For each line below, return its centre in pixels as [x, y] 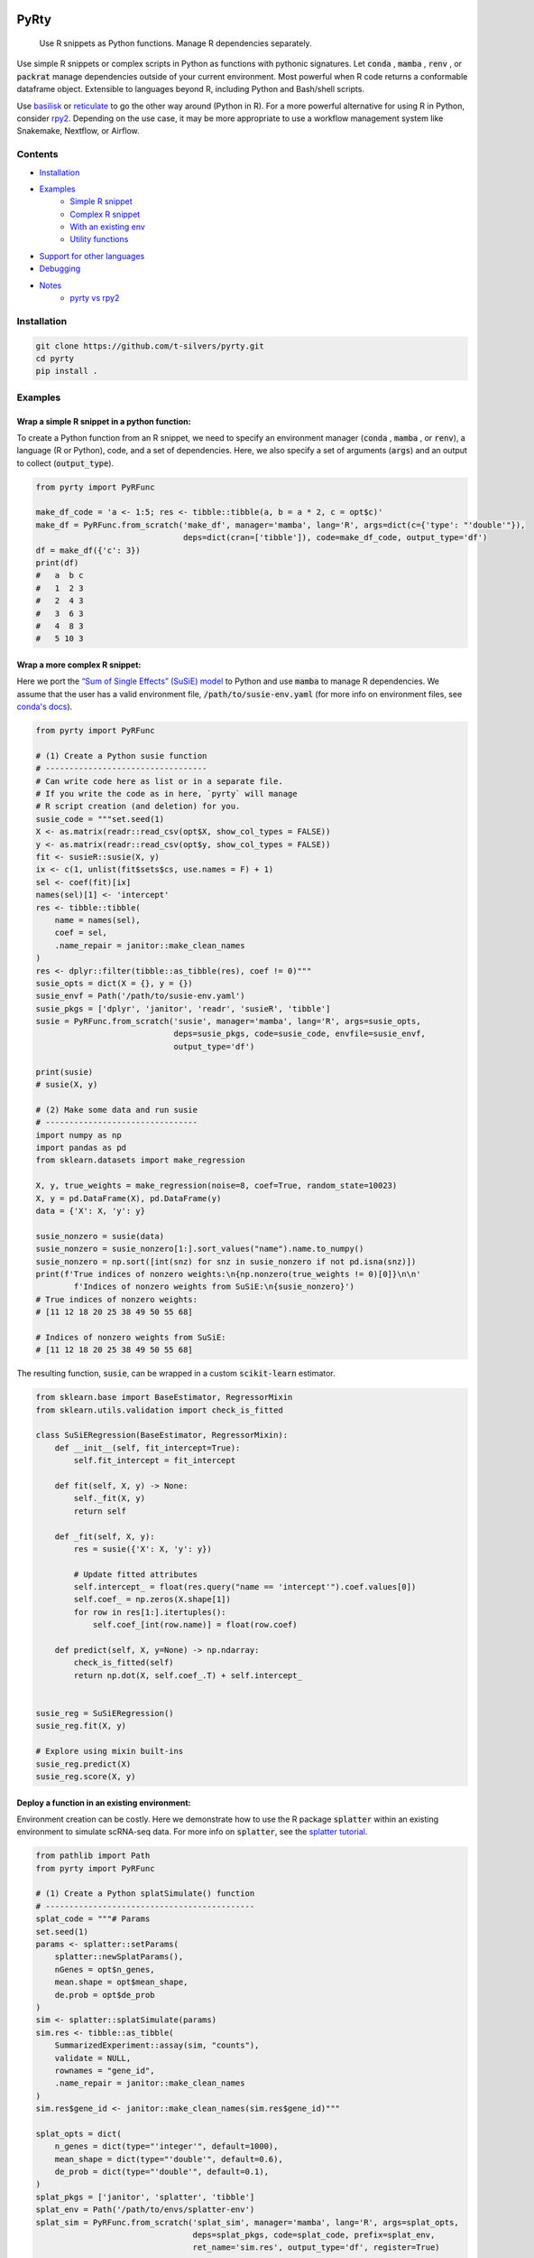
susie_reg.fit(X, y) [81, 1726]
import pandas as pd [81, 1148]
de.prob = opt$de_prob [105, 1995]
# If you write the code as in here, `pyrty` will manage [166, 794]
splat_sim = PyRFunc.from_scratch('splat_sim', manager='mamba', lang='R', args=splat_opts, [247, 2222]
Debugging [60, 269]
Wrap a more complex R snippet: [79, 665]
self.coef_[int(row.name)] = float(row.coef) [195, 1625]
